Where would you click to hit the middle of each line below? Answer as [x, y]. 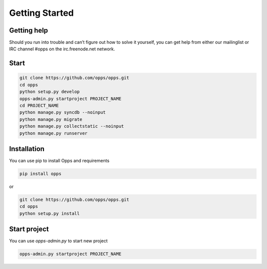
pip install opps [41, 174]
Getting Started [42, 13]
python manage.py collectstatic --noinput [72, 126]
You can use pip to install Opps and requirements [59, 161]
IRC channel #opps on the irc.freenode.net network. [62, 49]
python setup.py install [50, 213]
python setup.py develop [50, 92]
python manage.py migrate [51, 119]
